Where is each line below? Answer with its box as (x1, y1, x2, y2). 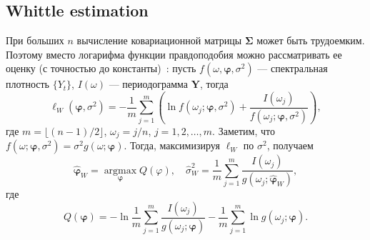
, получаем (266, 138, 314, 153)
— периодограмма (109, 76, 189, 91)
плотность (6, 76, 49, 91)
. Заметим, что (212, 123, 275, 138)
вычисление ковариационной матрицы (76, 33, 242, 48)
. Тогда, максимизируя (124, 138, 220, 153)
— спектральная (257, 61, 328, 76)
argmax (104, 165, 137, 176)
